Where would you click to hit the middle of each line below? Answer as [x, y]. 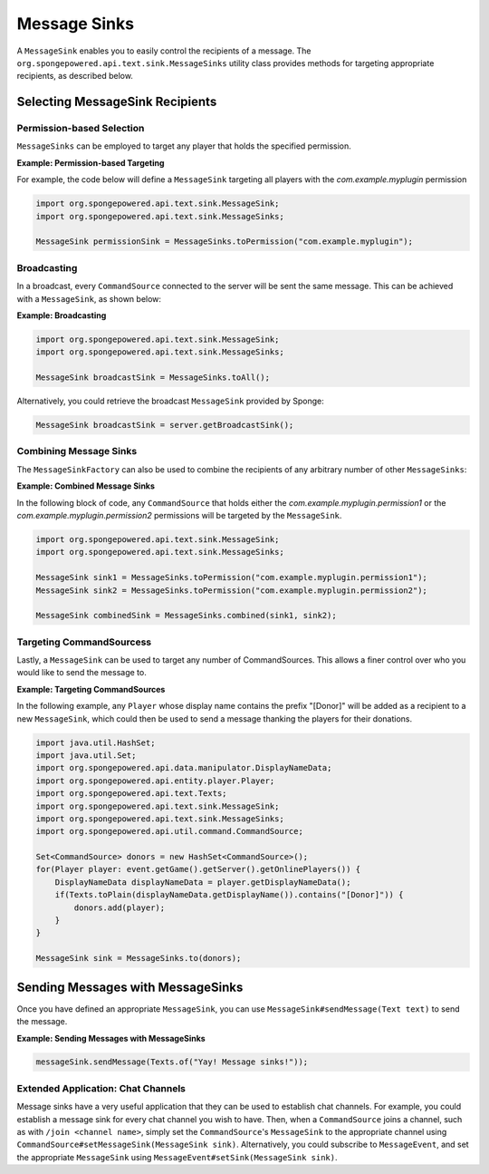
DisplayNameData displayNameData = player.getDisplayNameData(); [203, 882]
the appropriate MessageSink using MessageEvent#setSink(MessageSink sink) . [177, 1157]
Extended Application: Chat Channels [101, 1088]
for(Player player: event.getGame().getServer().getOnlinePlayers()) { [198, 869]
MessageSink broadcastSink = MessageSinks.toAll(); [153, 378]
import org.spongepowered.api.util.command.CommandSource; [169, 831]
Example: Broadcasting [62, 315]
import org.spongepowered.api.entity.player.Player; [155, 781]
